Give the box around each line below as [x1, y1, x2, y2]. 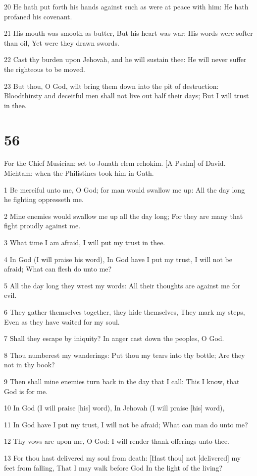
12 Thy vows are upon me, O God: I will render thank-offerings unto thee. [4, 436, 230, 446]
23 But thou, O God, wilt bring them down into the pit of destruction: [4, 80, 219, 91]
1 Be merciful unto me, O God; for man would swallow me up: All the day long [4, 184, 245, 195]
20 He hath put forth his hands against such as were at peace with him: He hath [4, 1, 249, 11]
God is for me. [4, 386, 48, 396]
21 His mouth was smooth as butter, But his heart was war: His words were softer [4, 28, 253, 38]
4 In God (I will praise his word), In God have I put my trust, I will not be [4, 254, 232, 264]
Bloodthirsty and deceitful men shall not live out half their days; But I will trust [4, 90, 249, 101]
